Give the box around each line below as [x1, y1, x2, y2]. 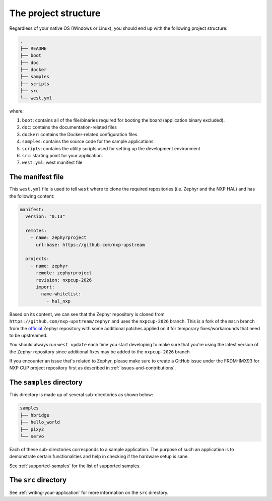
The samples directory [9, 378, 83, 387]
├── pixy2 [20, 426, 44, 432]
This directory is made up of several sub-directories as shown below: [9, 392, 154, 398]
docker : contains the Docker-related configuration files [22, 131, 138, 137]
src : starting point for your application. [22, 152, 103, 158]
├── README [20, 45, 47, 51]
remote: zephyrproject [36, 270, 92, 276]
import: [36, 284, 55, 290]
